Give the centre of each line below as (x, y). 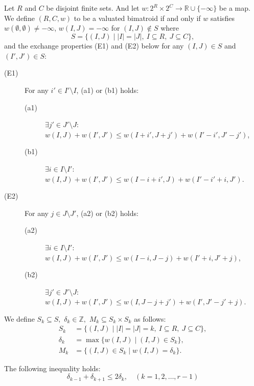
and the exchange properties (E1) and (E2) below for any (94, 46)
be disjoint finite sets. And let (93, 8)
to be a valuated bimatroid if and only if (137, 18)
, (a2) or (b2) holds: (107, 213)
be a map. (235, 8)
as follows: (150, 318)
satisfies (223, 18)
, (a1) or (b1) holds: (108, 90)
